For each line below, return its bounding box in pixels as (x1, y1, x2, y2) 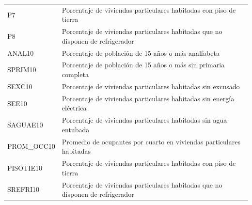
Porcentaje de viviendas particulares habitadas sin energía (62, 93, 235, 103)
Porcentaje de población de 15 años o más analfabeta (62, 47, 220, 58)
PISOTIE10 (7, 162, 42, 173)
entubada (62, 124, 90, 134)
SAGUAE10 (7, 119, 43, 129)
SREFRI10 (7, 184, 40, 194)
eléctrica (62, 103, 87, 113)
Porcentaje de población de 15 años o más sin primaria (62, 60, 225, 70)
